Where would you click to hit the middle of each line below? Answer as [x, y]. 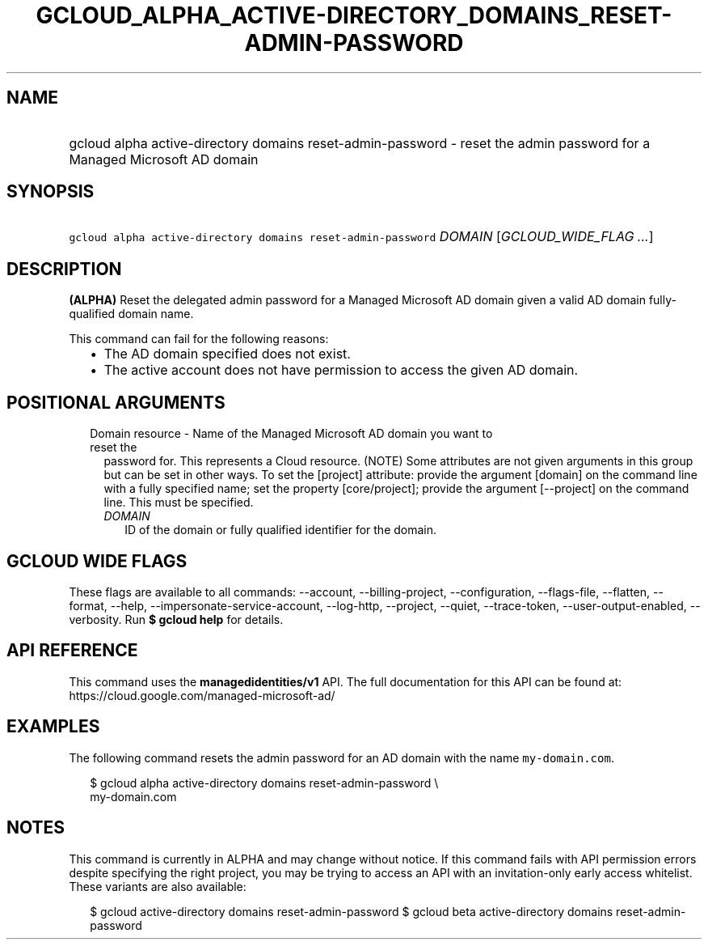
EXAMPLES [53, 727]
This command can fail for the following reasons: [199, 339]
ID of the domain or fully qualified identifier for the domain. [281, 530]
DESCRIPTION [64, 269]
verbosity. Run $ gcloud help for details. [176, 619]
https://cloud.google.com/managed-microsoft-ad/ [202, 695]
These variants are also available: [158, 886]
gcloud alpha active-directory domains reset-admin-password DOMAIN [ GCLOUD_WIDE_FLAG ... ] [361, 237]
